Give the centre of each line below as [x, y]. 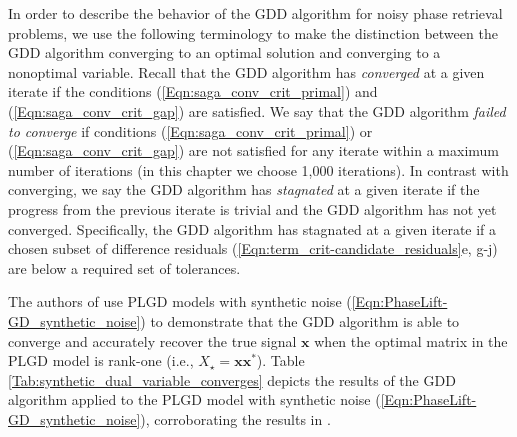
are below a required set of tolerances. [124, 267]
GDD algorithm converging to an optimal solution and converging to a [224, 52]
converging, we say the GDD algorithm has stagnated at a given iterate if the [244, 189]
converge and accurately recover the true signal [152, 340]
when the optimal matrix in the [411, 340]
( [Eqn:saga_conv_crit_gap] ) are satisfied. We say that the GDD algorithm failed [257, 110]
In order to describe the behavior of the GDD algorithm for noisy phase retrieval [255, 13]
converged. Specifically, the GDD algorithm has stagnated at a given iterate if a [252, 228]
